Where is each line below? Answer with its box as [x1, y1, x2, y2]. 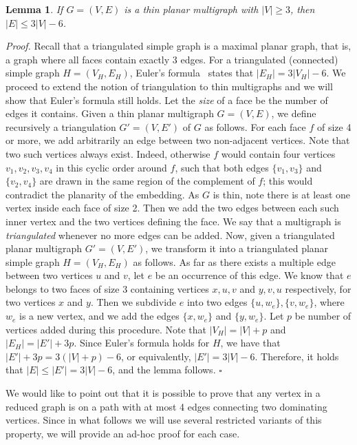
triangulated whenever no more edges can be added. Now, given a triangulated [6, 227, 335, 242]
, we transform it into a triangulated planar [145, 241, 329, 256]
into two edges [186, 295, 248, 309]
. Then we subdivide [90, 295, 177, 309]
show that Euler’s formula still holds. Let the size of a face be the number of [6, 92, 328, 107]
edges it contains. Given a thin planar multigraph [6, 106, 214, 121]
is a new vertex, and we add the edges [19, 309, 180, 323]
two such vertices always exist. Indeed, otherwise [6, 146, 210, 161]
